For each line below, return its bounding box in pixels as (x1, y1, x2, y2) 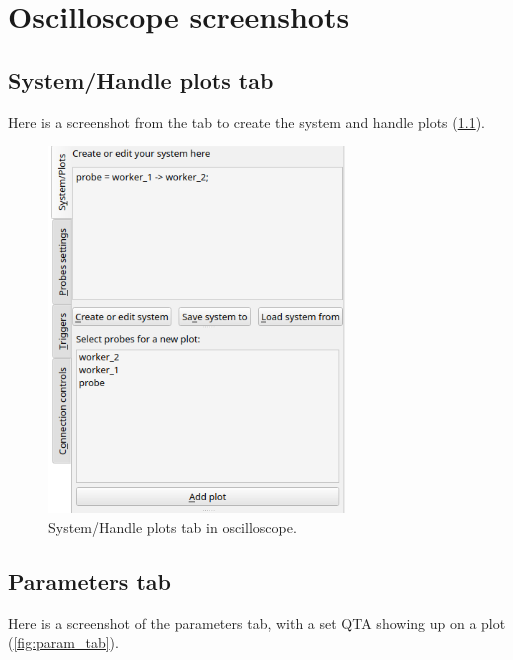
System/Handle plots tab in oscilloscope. (48, 516, 297, 537)
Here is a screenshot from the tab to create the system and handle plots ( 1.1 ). (8, 111, 485, 132)
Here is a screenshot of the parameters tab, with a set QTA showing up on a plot (8, 612, 506, 633)
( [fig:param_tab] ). (8, 632, 119, 653)
